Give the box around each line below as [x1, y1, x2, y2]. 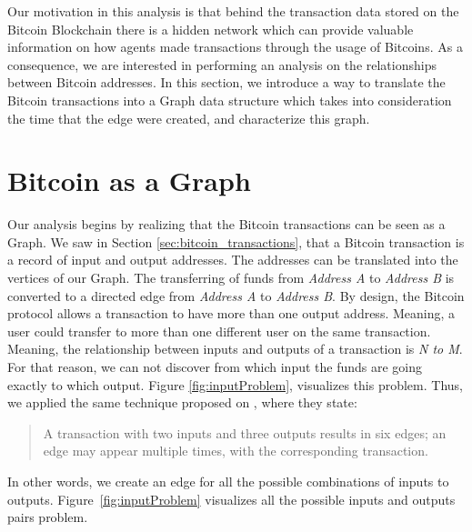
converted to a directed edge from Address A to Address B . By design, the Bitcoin [7, 286, 465, 305]
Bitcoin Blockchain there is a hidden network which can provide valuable [7, 19, 414, 38]
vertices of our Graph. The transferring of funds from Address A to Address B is [7, 268, 455, 287]
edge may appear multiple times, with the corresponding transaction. [43, 441, 428, 460]
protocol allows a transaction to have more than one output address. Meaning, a [7, 304, 456, 323]
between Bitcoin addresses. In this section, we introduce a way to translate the [7, 73, 446, 92]
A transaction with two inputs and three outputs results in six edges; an [43, 423, 447, 442]
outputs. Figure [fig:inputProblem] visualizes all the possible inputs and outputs [7, 489, 456, 508]
